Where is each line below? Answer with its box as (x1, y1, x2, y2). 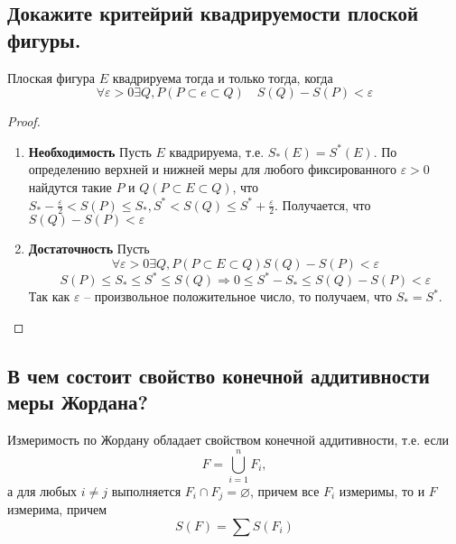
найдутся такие (28, 177, 112, 196)
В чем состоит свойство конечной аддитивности (7, 362, 430, 390)
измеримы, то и (339, 481, 425, 500)
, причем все (249, 481, 320, 500)
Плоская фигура (7, 68, 96, 87)
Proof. (7, 112, 41, 131)
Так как (28, 287, 70, 306)
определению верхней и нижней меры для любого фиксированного (28, 160, 396, 179)
